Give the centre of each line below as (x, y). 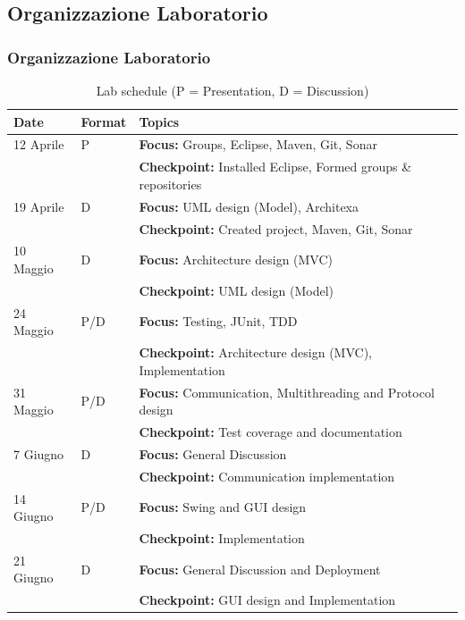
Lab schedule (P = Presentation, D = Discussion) (232, 90)
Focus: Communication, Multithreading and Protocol (287, 392)
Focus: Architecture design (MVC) (236, 260)
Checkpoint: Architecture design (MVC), (256, 352)
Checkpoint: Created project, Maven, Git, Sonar (276, 228)
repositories (170, 184)
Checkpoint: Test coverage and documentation (271, 431)
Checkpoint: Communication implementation (267, 476)
